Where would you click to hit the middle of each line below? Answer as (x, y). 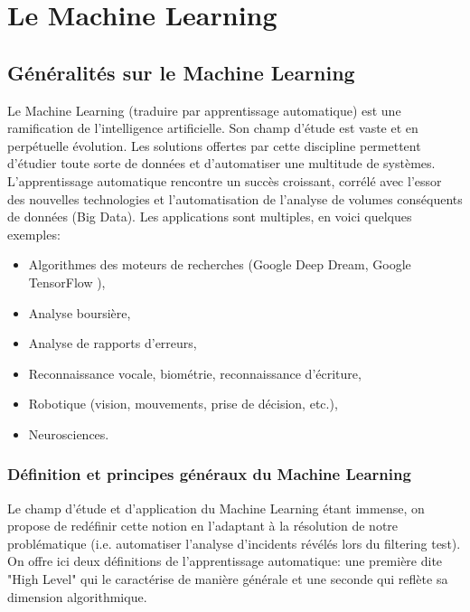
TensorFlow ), (67, 282)
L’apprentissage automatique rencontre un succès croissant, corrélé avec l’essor (225, 180)
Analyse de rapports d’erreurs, (113, 343)
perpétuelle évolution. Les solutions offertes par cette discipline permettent (214, 145)
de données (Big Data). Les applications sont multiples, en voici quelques (210, 217)
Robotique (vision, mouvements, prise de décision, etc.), (183, 404)
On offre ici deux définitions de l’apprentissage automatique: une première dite (225, 561)
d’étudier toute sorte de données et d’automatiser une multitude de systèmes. (221, 163)
